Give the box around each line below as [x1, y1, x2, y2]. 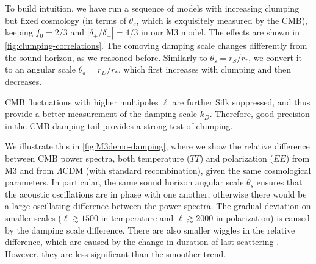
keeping [5, 26, 33, 38]
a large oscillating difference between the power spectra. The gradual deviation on [5, 199, 311, 212]
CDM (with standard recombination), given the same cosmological [62, 163, 311, 176]
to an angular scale [5, 63, 76, 76]
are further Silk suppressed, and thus [172, 95, 311, 108]
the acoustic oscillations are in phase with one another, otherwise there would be [5, 187, 307, 200]
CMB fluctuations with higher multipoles [5, 95, 159, 108]
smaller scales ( [5, 211, 62, 224]
